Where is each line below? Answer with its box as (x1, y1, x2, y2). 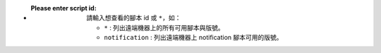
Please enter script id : (30, 4, 97, 12)
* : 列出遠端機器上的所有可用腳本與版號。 (104, 23, 225, 31)
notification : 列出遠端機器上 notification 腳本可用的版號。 (104, 33, 283, 42)
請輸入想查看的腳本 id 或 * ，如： (86, 14, 181, 22)
